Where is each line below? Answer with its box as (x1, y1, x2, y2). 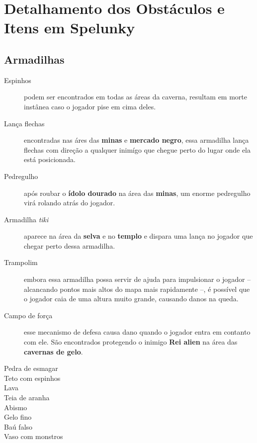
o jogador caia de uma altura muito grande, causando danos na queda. (24, 293, 239, 304)
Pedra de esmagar (4, 363, 58, 373)
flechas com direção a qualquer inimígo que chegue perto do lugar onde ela (24, 144, 251, 155)
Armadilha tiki (4, 214, 49, 224)
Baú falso (4, 421, 33, 432)
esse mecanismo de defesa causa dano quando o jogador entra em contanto (24, 327, 251, 337)
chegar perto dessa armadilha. (24, 240, 115, 251)
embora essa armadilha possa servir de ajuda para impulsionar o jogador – (24, 274, 251, 284)
